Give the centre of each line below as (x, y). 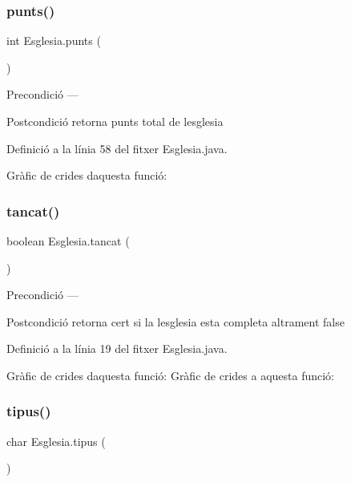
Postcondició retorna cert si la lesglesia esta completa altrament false (175, 321)
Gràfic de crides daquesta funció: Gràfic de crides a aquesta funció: (170, 375)
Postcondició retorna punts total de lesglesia (115, 121)
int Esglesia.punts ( (54, 41)
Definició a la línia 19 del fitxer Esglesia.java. (117, 348)
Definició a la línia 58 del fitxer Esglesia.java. (117, 148)
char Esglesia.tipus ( (56, 441)
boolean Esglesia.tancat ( (68, 241)
